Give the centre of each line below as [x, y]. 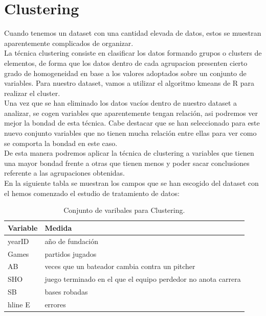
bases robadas [66, 292]
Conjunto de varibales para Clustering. [124, 210]
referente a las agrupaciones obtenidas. [65, 173]
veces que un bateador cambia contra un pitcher [120, 266]
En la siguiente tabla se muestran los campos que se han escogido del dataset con [131, 183]
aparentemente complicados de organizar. [69, 43]
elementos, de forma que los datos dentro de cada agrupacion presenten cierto [126, 63]
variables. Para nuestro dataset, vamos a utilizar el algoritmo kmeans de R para [129, 83]
